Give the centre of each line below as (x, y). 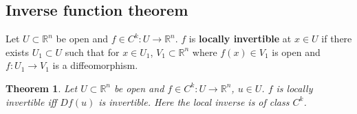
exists (17, 52)
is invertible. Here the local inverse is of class (194, 101)
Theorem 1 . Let (42, 88)
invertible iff (31, 101)
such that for (92, 52)
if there (337, 39)
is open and (296, 52)
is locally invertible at (240, 39)
